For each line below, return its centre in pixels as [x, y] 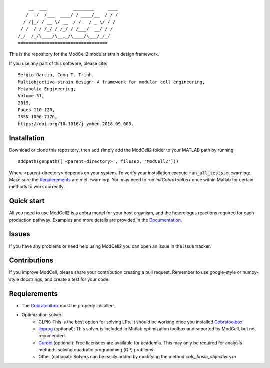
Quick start [27, 201]
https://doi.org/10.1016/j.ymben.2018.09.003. [76, 124]
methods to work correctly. [37, 187]
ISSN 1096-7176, [38, 117]
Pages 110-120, [37, 110]
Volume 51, [31, 96]
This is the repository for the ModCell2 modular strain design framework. [84, 54]
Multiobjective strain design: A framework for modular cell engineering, [112, 82]
